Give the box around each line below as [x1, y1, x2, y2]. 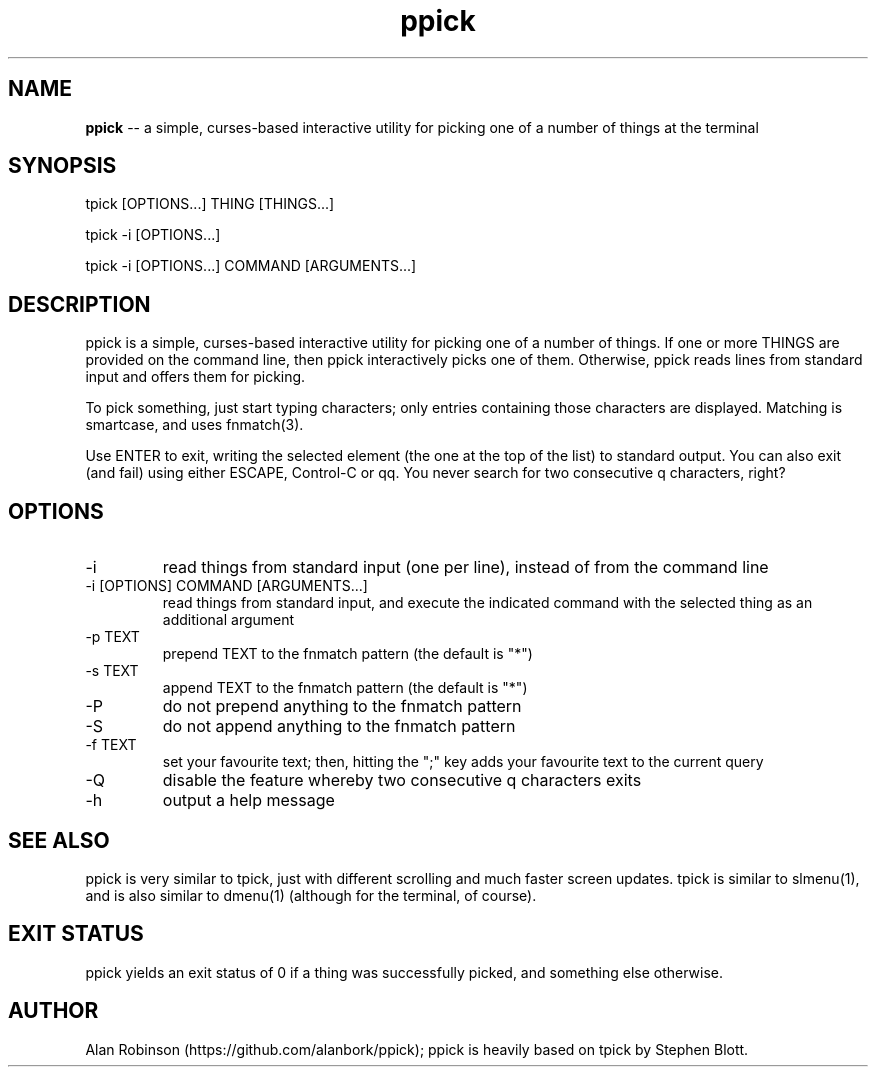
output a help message [162, 790, 335, 811]
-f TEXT [85, 736, 137, 754]
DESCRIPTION [8, 291, 151, 317]
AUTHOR [8, 998, 99, 1024]
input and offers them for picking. [85, 368, 306, 386]
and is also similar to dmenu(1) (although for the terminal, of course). [85, 886, 537, 904]
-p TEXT [85, 628, 140, 646]
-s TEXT [85, 662, 139, 680]
